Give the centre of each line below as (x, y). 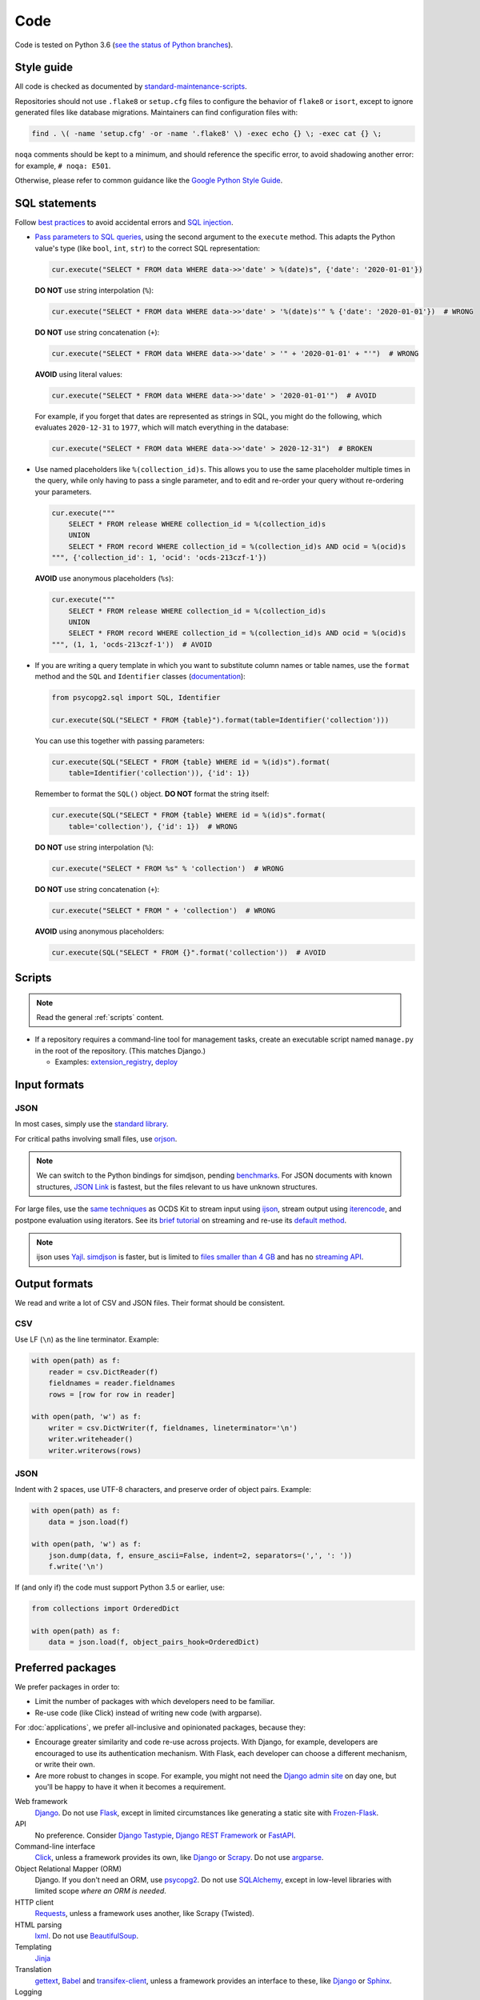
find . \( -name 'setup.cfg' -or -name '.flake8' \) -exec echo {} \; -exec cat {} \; (207, 134)
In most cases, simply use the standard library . (92, 1124)
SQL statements (56, 203)
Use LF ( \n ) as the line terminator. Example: (87, 1339)
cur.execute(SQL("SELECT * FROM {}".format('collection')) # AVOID (189, 952)
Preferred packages (65, 1668)
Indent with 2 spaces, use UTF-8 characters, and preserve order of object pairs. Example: (163, 1490)
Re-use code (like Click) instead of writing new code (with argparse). (148, 1713)
